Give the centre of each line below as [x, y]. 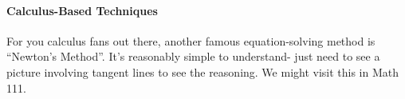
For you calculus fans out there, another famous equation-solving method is [191, 40]
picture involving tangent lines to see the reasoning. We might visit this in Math [203, 71]
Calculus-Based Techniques [82, 10]
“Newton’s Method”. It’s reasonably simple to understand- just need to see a [193, 56]
